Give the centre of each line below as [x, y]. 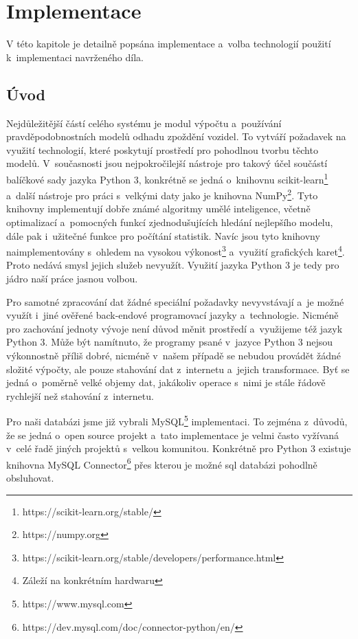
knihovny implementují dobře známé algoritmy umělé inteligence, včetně [158, 209]
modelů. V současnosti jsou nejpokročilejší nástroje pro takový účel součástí [167, 163]
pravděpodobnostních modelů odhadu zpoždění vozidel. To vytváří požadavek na [176, 136]
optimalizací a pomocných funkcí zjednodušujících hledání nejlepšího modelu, [170, 222]
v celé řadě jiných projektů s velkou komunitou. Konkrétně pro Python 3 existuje [179, 448]
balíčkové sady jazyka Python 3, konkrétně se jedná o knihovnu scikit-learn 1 [167, 178]
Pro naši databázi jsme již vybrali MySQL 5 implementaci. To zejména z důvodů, [177, 421]
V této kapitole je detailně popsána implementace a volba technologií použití [169, 44]
